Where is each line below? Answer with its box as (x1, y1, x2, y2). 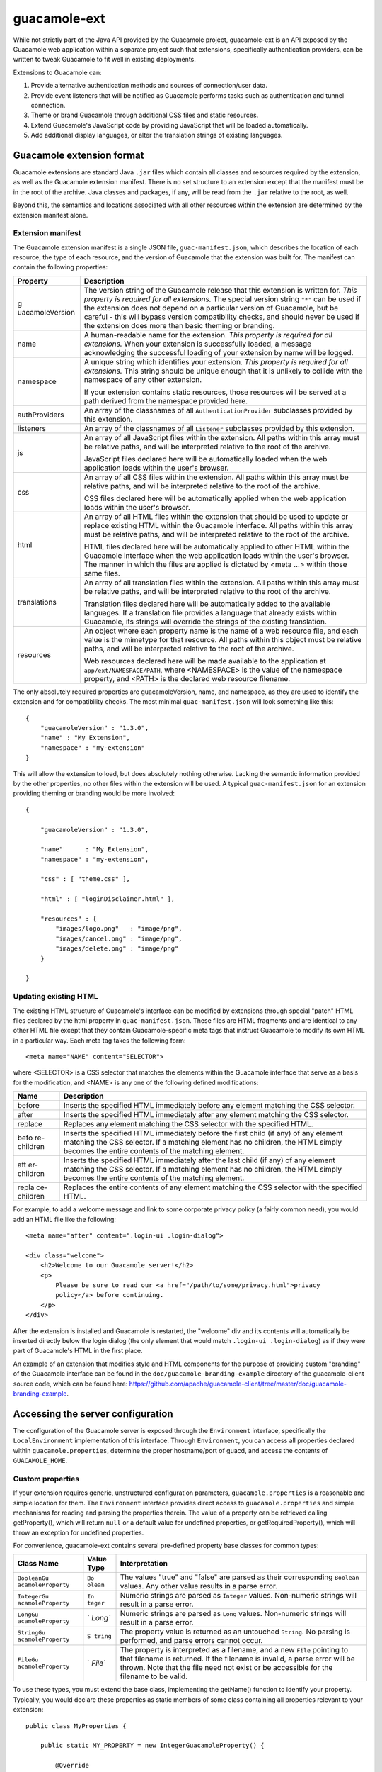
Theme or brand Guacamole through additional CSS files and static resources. (30, 111, 259, 120)
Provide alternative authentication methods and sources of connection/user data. (30, 82, 268, 90)
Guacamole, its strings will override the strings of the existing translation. (83, 617, 327, 627)
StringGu (17, 1629, 46, 1637)
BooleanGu (17, 1574, 50, 1582)
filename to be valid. (120, 1671, 187, 1681)
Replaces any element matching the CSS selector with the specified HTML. (64, 1119, 314, 1129)
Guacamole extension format (13, 149, 144, 161)
